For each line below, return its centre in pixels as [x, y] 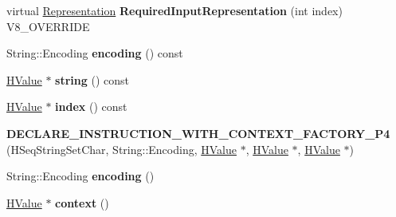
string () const [92, 79]
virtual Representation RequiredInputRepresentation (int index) [174, 10]
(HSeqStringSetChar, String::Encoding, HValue [122, 149]
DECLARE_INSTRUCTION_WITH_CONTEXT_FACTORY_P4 [198, 133]
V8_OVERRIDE [48, 26]
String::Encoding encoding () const [95, 53]
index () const [91, 107]
